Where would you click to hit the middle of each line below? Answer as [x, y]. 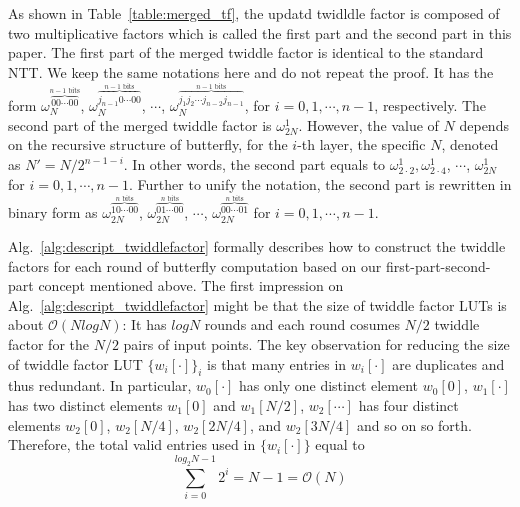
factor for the [48, 344]
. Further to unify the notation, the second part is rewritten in [320, 183]
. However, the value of [368, 124]
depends [484, 124]
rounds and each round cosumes [302, 324]
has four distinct [408, 404]
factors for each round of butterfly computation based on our [195, 265]
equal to [340, 444]
